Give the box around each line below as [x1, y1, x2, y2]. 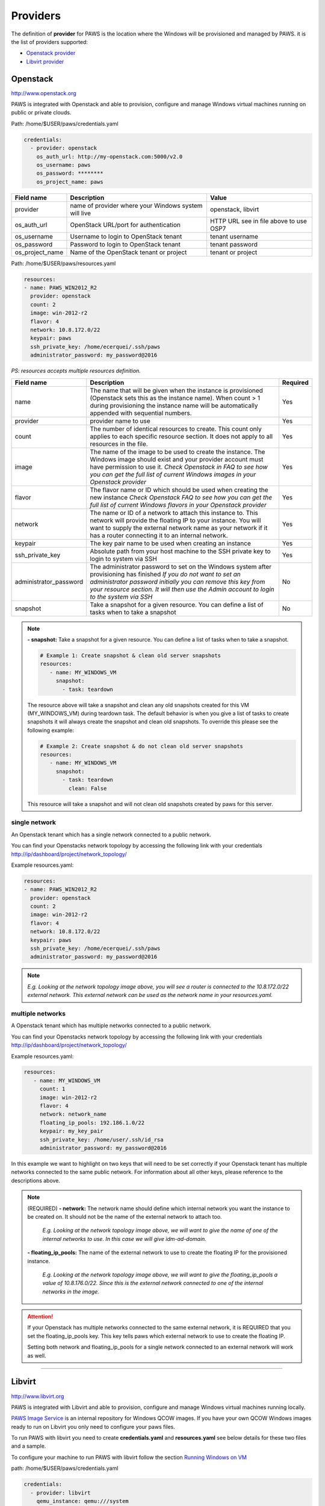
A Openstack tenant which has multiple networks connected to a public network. [11, 1022, 212, 1030]
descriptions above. [11, 1176, 60, 1184]
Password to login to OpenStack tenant [70, 240, 181, 248]
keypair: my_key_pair [39, 1128, 104, 1135]
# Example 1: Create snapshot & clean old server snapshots [40, 652, 221, 659]
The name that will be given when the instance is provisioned [90, 386, 263, 395]
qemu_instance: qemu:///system [36, 1498, 129, 1505]
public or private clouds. [11, 109, 72, 116]
